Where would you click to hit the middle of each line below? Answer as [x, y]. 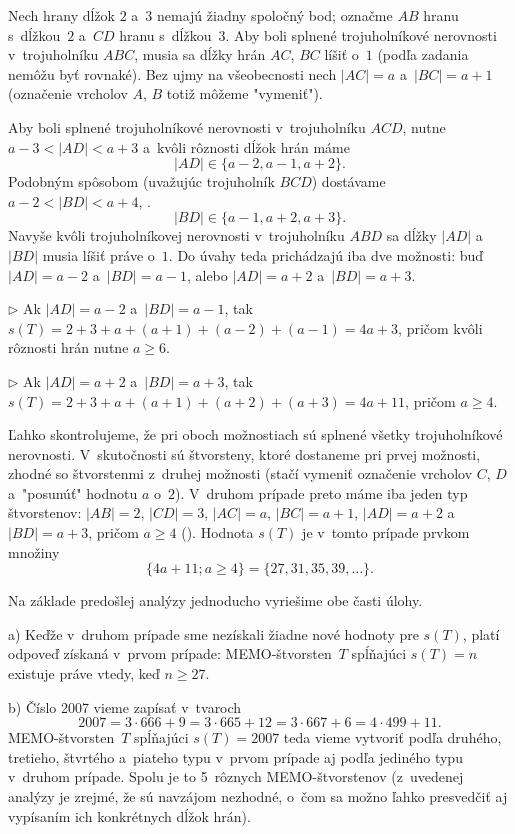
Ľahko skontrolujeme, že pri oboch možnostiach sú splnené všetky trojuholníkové [255, 434]
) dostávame [348, 181]
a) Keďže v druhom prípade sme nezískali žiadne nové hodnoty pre [213, 633]
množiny [34, 551]
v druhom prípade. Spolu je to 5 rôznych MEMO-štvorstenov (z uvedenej [236, 776]
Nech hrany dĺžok [61, 15]
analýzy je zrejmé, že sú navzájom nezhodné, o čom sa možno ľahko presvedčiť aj [258, 796]
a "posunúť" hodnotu [73, 492]
